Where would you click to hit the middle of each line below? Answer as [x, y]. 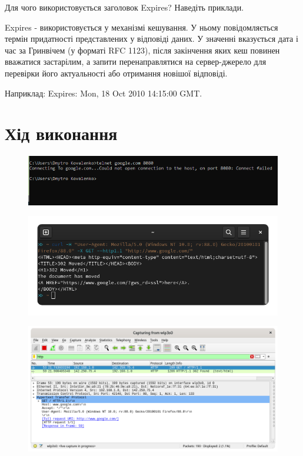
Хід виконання [61, 133]
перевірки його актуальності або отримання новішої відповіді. [116, 73]
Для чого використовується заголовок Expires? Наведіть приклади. [124, 7]
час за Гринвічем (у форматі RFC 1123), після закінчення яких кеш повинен [142, 50]
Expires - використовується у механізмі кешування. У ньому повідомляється [141, 27]
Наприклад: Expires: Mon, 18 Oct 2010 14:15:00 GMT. [104, 93]
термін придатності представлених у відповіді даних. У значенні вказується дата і [151, 39]
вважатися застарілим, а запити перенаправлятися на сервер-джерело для [136, 61]
